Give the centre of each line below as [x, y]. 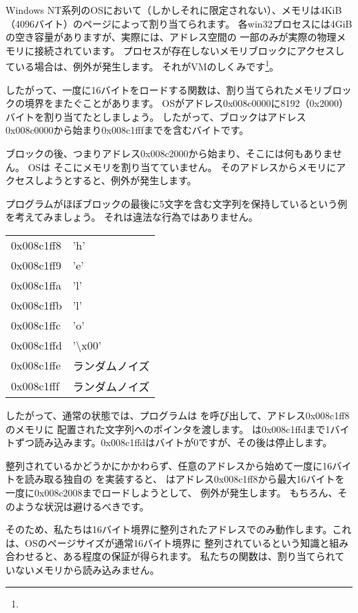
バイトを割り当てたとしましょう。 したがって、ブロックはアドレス [156, 116]
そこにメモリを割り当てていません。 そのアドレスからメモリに [195, 167]
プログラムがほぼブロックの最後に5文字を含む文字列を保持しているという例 [177, 203]
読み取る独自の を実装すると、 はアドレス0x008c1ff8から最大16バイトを [185, 479]
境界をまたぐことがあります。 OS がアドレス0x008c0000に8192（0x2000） [186, 103]
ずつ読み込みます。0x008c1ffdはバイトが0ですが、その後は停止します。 [173, 442]
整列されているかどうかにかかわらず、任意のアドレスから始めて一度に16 [169, 465]
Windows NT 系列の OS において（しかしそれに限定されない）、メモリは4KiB [174, 10]
